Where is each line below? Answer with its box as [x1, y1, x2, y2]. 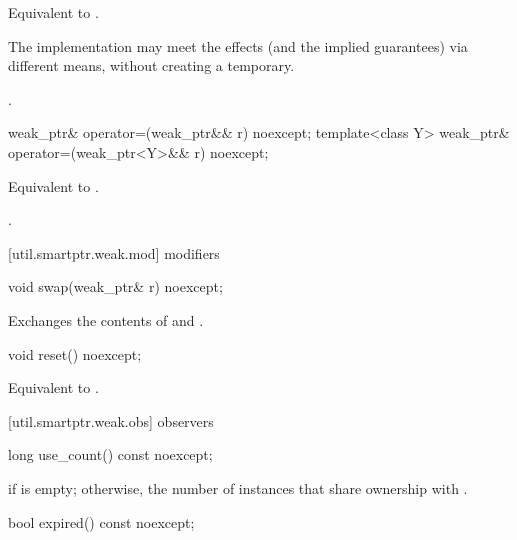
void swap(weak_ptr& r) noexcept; [8, 276, 223, 297]
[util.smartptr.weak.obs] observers [8, 410, 214, 431]
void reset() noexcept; [8, 343, 142, 364]
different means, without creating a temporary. [8, 55, 295, 76]
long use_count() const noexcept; [8, 444, 213, 465]
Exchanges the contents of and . [8, 309, 204, 330]
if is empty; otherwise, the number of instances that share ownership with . [8, 477, 468, 498]
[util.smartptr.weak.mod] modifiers [8, 242, 220, 263]
